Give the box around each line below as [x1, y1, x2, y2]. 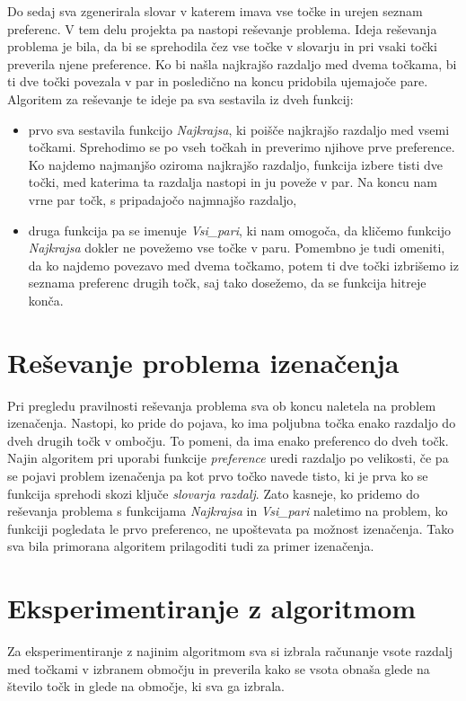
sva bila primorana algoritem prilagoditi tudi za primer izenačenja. [7, 537, 374, 555]
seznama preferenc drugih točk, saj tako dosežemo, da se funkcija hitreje [28, 273, 426, 292]
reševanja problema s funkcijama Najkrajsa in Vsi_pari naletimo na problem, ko [7, 501, 448, 520]
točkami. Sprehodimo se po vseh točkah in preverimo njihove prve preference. [28, 138, 455, 156]
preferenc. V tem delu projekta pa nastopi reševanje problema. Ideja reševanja [7, 19, 437, 38]
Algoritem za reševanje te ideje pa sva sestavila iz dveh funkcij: [7, 89, 354, 108]
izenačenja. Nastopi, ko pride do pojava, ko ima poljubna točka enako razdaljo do [7, 413, 456, 432]
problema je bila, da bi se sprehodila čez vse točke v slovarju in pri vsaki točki [7, 37, 437, 56]
